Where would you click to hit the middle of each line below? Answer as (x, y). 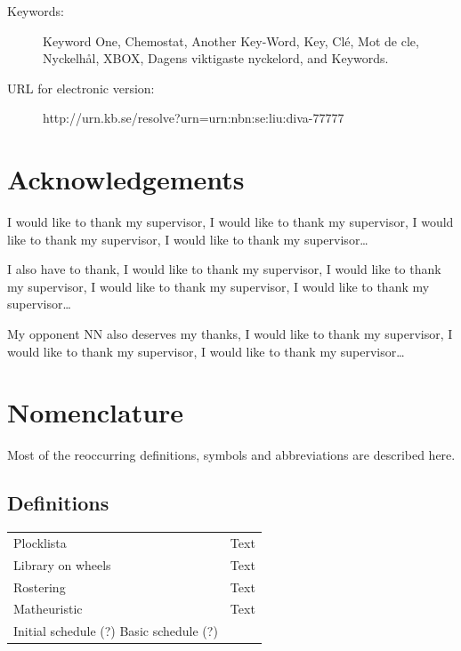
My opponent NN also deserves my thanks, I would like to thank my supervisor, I (230, 334)
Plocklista (40, 542)
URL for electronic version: (81, 88)
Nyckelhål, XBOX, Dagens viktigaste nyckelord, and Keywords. (216, 58)
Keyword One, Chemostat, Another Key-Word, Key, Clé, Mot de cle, (231, 40)
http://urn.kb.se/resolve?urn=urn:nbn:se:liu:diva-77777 (194, 118)
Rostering (40, 587)
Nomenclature (96, 412)
